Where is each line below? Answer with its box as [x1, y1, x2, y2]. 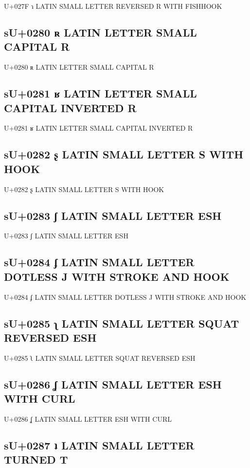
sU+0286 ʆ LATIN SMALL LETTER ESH [4, 376, 222, 391]
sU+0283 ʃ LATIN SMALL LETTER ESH [4, 208, 222, 223]
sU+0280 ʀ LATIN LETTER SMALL [4, 24, 197, 39]
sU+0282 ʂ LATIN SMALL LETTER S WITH [4, 147, 244, 162]
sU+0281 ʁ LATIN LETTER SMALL [4, 86, 197, 101]
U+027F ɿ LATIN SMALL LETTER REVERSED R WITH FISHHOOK [4, 1, 222, 11]
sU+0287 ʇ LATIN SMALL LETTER [4, 437, 195, 452]
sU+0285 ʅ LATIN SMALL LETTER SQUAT [4, 315, 239, 331]
